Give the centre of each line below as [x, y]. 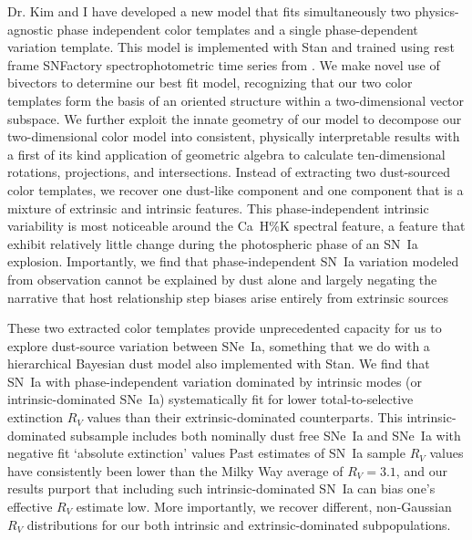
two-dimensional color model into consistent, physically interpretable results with [234, 136]
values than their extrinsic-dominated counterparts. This [245, 417]
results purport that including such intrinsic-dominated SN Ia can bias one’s [221, 488]
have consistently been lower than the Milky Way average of [175, 470]
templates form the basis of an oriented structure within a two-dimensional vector [236, 100]
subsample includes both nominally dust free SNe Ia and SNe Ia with [266, 435]
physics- [437, 11]
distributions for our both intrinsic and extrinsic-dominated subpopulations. [239, 524]
